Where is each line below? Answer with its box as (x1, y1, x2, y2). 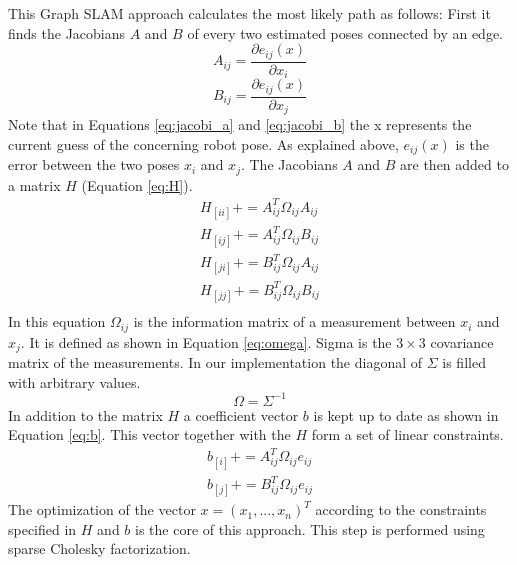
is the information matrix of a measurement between (133, 311, 456, 332)
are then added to (400, 154, 509, 175)
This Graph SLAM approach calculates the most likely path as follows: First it (8, 3, 491, 23)
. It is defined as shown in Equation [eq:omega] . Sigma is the (20, 331, 392, 352)
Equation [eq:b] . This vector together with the (8, 424, 291, 445)
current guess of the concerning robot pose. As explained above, (8, 133, 399, 154)
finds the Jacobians (8, 22, 126, 43)
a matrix (8, 174, 61, 195)
